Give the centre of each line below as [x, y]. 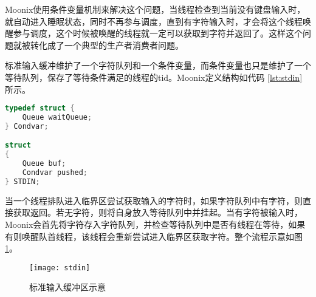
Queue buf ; [44, 164]
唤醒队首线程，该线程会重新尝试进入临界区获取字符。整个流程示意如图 [162, 236]
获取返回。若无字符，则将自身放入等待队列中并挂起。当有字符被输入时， [158, 212]
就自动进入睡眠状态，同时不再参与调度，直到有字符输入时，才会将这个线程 [154, 21]
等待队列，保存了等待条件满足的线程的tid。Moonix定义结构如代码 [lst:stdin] [154, 77]
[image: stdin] [60, 268]
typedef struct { [40, 108]
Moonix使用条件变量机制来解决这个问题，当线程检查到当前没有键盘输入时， [155, 9]
